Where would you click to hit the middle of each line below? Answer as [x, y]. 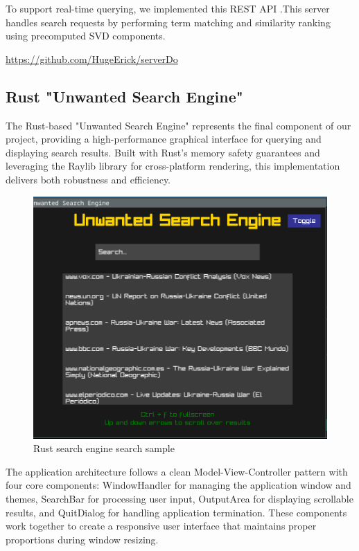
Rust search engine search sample [104, 448]
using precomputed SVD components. [86, 36]
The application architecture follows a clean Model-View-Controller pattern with [177, 471]
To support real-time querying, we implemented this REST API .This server [168, 8]
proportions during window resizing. [82, 539]
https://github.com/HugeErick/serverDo [92, 58]
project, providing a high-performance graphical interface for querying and [164, 139]
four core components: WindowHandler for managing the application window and [178, 485]
